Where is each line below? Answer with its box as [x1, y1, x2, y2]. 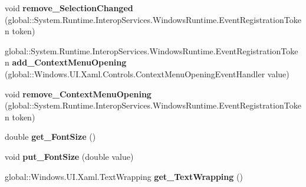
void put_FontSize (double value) [5, 150, 134, 162]
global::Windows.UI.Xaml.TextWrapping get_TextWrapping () [5, 170, 243, 182]
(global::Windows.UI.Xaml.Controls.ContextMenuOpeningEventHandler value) [5, 67, 289, 80]
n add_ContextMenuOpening [5, 56, 127, 68]
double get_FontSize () [5, 130, 96, 143]
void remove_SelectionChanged [5, 2, 133, 14]
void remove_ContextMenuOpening [5, 87, 152, 100]
